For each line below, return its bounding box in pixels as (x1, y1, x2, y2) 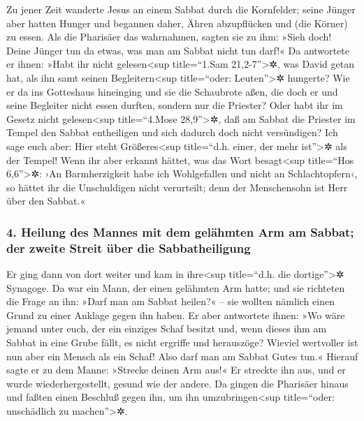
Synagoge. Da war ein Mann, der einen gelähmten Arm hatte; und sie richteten (6, 280, 345, 295)
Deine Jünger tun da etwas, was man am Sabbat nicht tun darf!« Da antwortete (6, 43, 349, 57)
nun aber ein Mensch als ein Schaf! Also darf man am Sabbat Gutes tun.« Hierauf (6, 348, 358, 363)
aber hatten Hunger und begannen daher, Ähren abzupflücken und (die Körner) (6, 15, 348, 30)
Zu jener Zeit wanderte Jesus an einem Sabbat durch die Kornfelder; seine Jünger (6, 2, 356, 16)
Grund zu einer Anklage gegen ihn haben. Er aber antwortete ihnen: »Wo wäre (6, 307, 345, 322)
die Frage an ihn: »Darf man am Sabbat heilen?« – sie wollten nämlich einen (6, 294, 335, 309)
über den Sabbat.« (6, 193, 86, 208)
